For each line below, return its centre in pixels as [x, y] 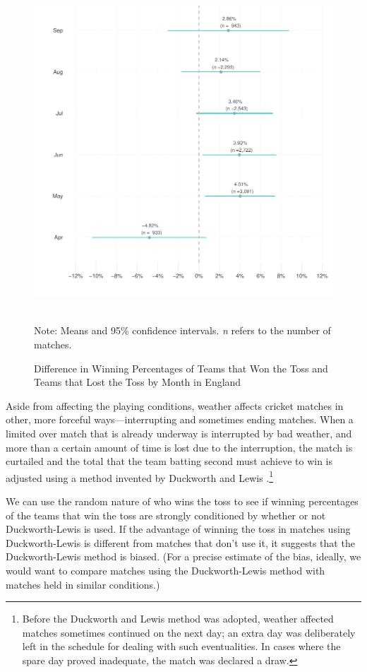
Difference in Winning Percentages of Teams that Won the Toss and [181, 368]
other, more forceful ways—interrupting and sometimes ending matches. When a [180, 419]
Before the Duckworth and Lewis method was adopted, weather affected [178, 619]
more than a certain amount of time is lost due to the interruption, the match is [179, 447]
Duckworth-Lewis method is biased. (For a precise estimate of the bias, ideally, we [183, 556]
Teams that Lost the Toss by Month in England [138, 382]
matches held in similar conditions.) [83, 584]
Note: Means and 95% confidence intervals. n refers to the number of [182, 330]
